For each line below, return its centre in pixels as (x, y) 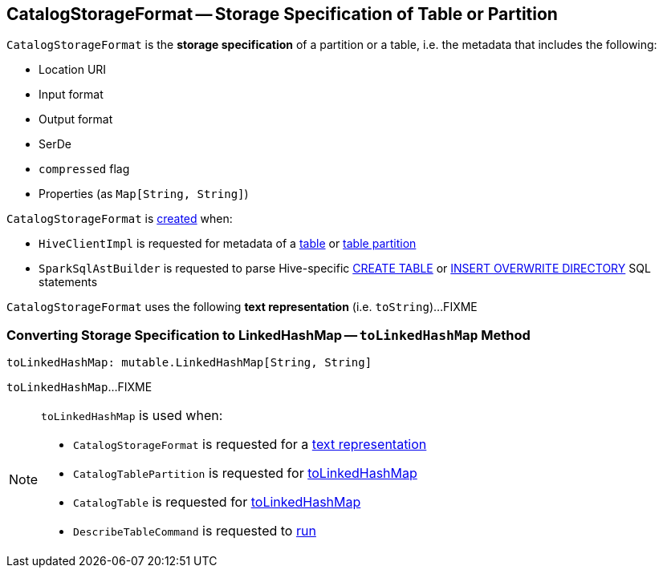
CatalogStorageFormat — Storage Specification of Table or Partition (282, 14)
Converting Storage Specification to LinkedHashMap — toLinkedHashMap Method (268, 335)
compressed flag (84, 169)
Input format (71, 95)
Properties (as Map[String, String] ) (144, 194)
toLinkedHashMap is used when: (132, 416)
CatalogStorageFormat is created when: (120, 219)
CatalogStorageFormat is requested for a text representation (250, 445)
